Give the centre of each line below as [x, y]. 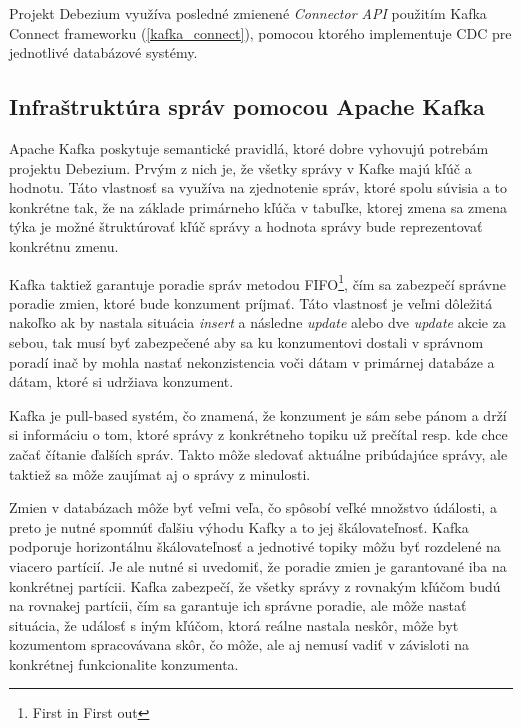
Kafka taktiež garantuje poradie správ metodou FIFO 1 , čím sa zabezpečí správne [258, 282]
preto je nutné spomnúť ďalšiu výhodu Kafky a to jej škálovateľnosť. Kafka [239, 526]
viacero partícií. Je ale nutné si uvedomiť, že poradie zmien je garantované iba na [258, 565]
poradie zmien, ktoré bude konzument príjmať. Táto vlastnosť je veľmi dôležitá [251, 302]
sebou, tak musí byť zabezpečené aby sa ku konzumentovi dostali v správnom [246, 341]
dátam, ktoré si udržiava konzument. [121, 381]
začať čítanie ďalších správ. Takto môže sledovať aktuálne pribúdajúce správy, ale [258, 453]
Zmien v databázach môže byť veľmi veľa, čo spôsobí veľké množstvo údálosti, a [253, 507]
